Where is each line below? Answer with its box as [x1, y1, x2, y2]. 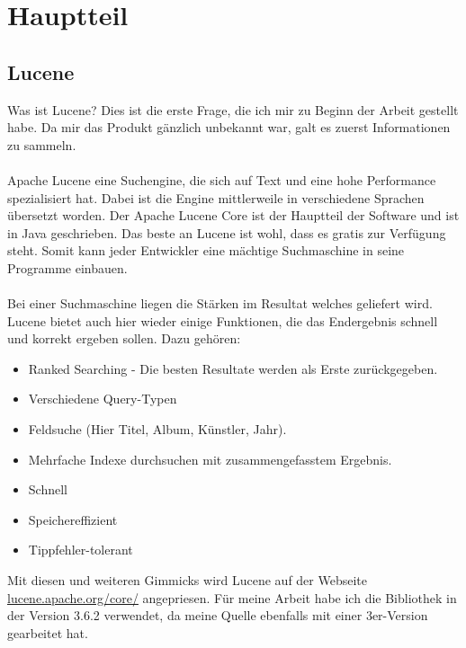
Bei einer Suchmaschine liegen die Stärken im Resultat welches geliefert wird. [7, 294, 433, 313]
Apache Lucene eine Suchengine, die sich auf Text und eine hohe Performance [7, 170, 436, 189]
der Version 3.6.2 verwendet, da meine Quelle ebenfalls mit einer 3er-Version [7, 606, 428, 625]
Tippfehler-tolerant [28, 540, 133, 559]
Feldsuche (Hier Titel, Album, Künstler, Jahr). [28, 420, 287, 439]
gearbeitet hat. [7, 623, 88, 642]
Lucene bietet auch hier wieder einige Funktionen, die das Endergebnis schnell [7, 311, 438, 330]
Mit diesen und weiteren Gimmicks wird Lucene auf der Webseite [7, 571, 368, 590]
